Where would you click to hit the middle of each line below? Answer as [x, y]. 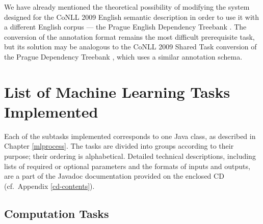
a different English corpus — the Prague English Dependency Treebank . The [125, 27]
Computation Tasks [57, 213]
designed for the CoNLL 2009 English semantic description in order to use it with [132, 17]
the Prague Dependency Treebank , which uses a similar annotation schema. [123, 56]
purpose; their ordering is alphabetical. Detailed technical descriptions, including [130, 156]
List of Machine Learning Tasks [117, 91]
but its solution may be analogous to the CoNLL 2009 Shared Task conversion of [130, 47]
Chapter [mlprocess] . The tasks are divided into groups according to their [119, 146]
